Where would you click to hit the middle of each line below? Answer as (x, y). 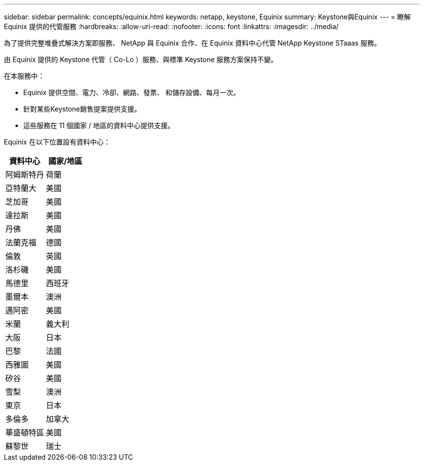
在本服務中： (24, 76)
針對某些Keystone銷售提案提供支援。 (82, 109)
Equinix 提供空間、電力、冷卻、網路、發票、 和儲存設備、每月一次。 (132, 92)
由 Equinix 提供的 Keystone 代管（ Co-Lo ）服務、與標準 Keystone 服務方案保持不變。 (141, 59)
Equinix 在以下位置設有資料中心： (57, 142)
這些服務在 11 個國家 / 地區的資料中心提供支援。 (99, 125)
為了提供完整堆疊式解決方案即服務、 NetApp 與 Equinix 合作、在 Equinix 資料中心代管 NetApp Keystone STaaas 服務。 (192, 43)
